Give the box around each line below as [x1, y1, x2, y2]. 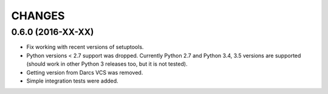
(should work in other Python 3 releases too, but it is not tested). [26, 60, 188, 67]
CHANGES [11, 9, 65, 22]
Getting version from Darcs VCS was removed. [26, 69, 143, 76]
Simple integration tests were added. [26, 77, 118, 84]
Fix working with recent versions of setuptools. [26, 43, 144, 51]
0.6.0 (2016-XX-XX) [11, 27, 94, 37]
